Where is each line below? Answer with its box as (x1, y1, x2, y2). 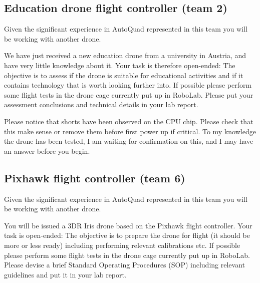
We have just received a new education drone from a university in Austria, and (4, 50, 246, 61)
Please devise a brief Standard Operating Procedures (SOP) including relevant (4, 259, 245, 270)
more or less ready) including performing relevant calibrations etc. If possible (4, 239, 240, 250)
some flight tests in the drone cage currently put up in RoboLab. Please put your (4, 89, 253, 100)
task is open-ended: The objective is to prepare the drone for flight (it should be (4, 230, 250, 240)
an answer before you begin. (4, 145, 90, 156)
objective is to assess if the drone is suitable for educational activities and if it (4, 70, 243, 80)
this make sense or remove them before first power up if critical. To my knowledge (4, 126, 256, 136)
